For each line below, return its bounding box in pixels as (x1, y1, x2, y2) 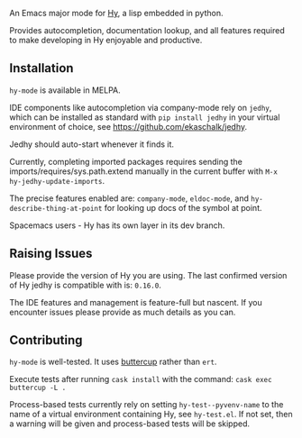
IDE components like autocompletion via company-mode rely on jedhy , (9, 102, 272, 113)
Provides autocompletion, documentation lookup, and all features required (9, 25, 286, 35)
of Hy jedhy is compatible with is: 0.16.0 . (9, 279, 162, 290)
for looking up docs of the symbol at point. (104, 202, 263, 213)
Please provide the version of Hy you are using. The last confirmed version (9, 269, 288, 280)
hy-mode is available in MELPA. (9, 85, 121, 96)
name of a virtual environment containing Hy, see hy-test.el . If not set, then (9, 409, 293, 420)
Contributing (9, 333, 83, 348)
